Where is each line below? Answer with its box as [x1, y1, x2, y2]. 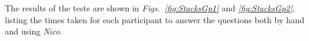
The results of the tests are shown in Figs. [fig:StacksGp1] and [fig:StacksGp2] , [5, 2, 295, 14]
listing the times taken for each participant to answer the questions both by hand [5, 13, 305, 26]
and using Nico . [5, 25, 63, 37]
